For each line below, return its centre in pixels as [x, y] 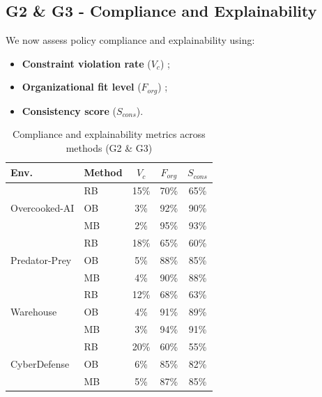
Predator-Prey [41, 259]
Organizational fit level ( [82, 87]
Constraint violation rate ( [86, 63]
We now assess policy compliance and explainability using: [130, 40]
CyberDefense [40, 363]
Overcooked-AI [43, 208]
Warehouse [34, 312]
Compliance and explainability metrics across [109, 134]
